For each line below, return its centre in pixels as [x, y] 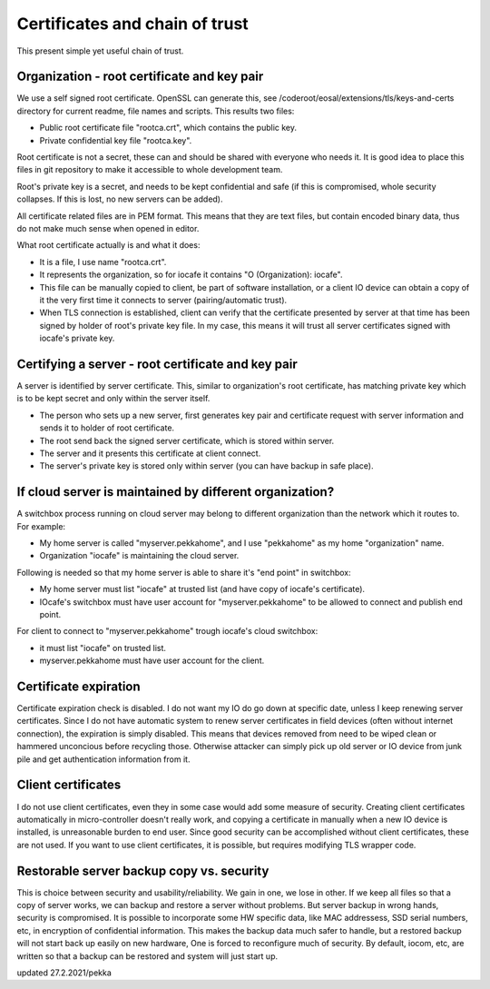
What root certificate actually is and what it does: [108, 245]
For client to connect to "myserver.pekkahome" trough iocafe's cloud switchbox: [167, 631]
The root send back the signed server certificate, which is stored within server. [187, 440]
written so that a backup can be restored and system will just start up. [147, 956]
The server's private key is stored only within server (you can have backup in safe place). [206, 466]
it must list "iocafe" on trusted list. [103, 648]
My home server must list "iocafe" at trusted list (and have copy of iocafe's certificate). [202, 589]
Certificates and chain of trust [132, 24]
